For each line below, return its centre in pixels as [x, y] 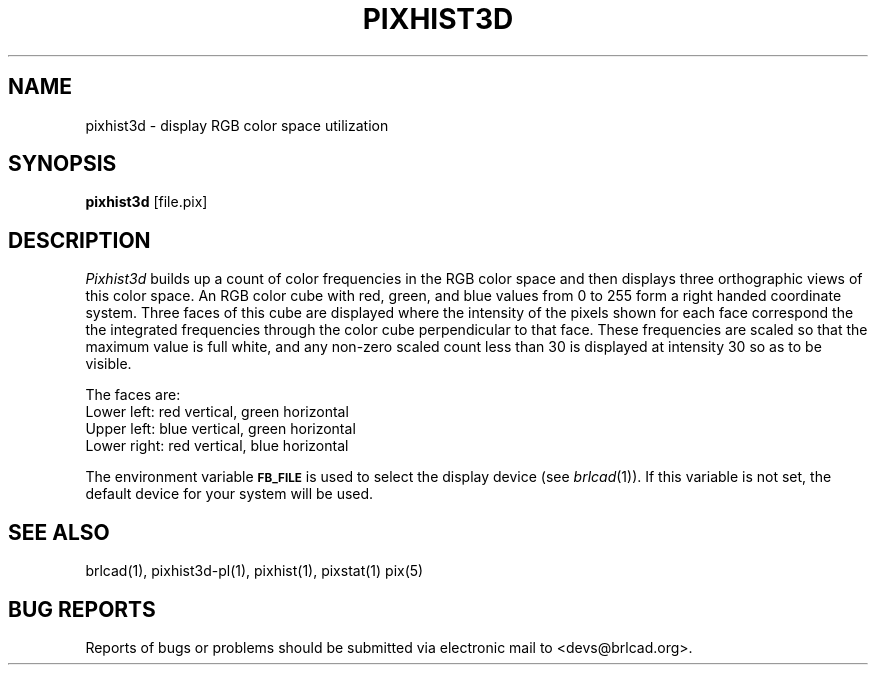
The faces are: [133, 395]
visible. [108, 364]
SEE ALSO [59, 532]
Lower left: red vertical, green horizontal [217, 412]
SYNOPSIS [62, 164]
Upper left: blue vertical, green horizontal [220, 429]
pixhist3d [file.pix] [146, 202]
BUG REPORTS [82, 609]
